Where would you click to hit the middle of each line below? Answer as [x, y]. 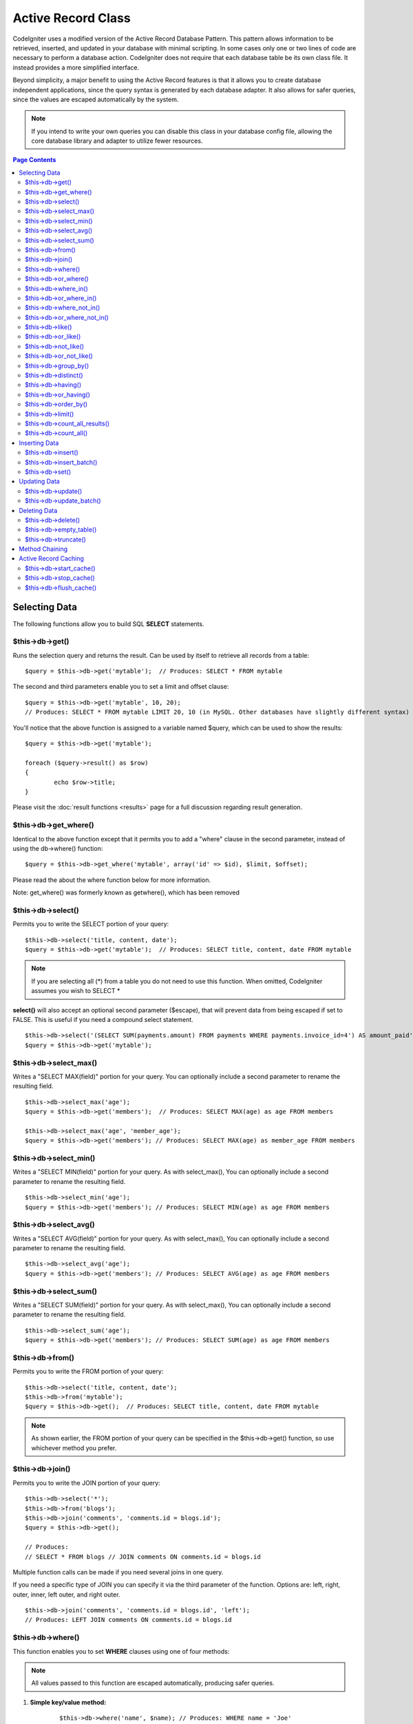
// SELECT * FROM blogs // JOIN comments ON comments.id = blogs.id [143, 1556]
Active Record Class [72, 18]
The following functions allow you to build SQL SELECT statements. [108, 623]
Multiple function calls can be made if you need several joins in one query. [118, 1572]
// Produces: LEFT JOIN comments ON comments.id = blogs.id [128, 1620]
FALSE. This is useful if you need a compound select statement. [103, 1019]
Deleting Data [38, 510]
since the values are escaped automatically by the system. [96, 99]
